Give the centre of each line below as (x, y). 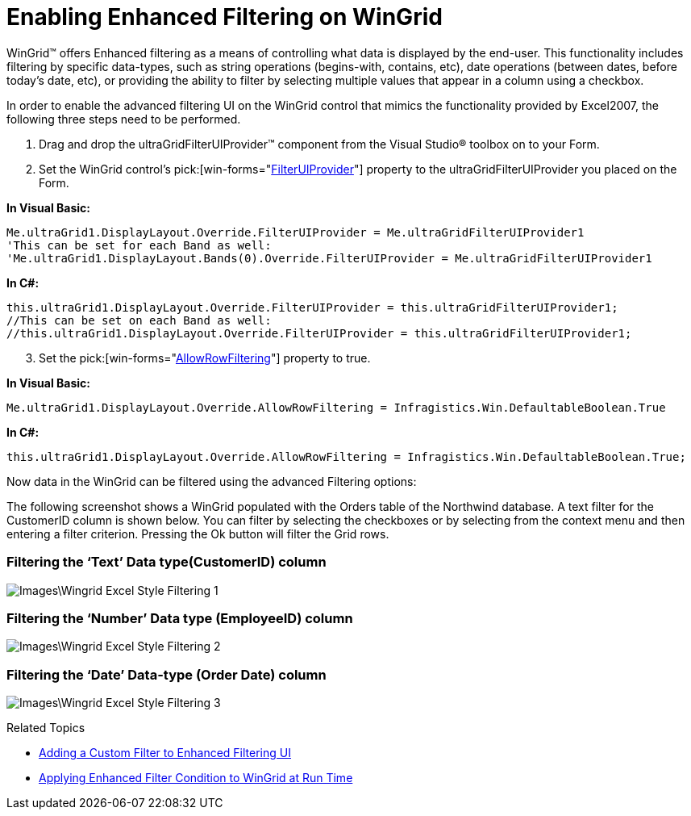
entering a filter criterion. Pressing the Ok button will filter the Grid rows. (198, 534)
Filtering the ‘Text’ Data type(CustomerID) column (167, 562)
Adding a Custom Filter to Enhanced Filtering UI (165, 753)
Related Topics (46, 728)
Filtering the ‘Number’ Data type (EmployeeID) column (180, 618)
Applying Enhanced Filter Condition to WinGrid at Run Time (196, 778)
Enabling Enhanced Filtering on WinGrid (225, 17)
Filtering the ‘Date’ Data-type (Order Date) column (167, 674)
